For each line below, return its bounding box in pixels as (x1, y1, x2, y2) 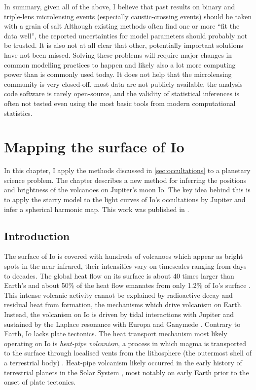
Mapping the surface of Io (4, 137, 184, 157)
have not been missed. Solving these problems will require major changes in (4, 49, 232, 60)
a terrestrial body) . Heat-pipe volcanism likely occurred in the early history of (4, 357, 242, 367)
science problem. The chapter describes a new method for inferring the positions (4, 175, 247, 185)
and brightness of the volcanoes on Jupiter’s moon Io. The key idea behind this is (4, 184, 251, 195)
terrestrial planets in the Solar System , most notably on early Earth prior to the (4, 367, 249, 377)
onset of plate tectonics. (4, 377, 76, 387)
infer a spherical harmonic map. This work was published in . (4, 204, 189, 214)
